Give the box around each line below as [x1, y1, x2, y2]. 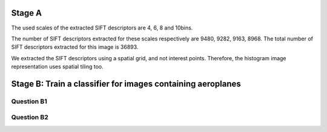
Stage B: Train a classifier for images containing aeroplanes [11, 78, 242, 89]
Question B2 [11, 113, 48, 122]
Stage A [11, 8, 42, 18]
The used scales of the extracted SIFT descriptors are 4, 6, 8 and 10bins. [11, 24, 193, 31]
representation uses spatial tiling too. [11, 63, 104, 71]
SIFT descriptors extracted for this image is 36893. [11, 43, 139, 51]
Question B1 [11, 97, 48, 105]
